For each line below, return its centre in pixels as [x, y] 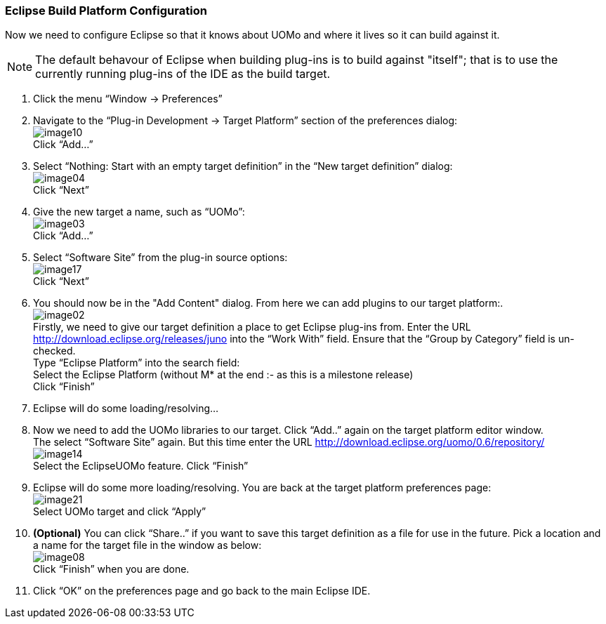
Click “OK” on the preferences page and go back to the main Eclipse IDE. [202, 591]
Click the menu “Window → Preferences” [128, 99]
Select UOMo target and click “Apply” [120, 512]
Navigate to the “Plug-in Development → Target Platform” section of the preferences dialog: [245, 121]
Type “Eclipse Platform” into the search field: [137, 363]
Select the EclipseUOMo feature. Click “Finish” [141, 466]
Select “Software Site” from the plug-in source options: [160, 258]
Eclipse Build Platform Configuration [106, 11]
